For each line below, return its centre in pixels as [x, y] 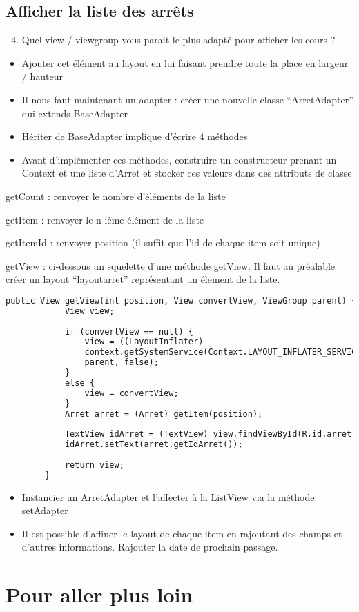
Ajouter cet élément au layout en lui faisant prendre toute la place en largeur [185, 62]
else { [79, 383]
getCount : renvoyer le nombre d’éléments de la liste [116, 196]
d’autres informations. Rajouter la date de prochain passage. [150, 547]
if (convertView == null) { [129, 332]
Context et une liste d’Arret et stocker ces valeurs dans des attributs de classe [187, 173]
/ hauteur [42, 76]
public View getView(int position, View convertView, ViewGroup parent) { [181, 300]
